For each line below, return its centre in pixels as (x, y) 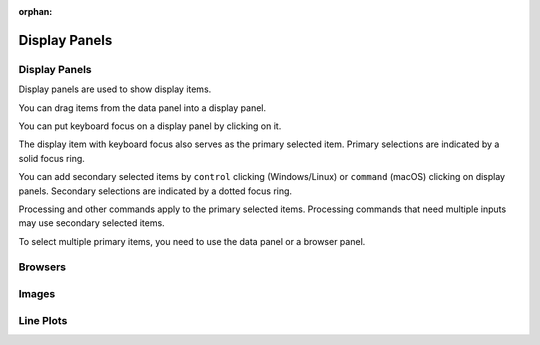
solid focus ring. (51, 158)
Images (37, 293)
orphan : (35, 11)
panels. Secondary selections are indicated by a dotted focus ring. (155, 191)
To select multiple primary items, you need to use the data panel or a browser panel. (192, 241)
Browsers (42, 267)
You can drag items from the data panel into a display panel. (142, 107)
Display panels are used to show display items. (115, 89)
